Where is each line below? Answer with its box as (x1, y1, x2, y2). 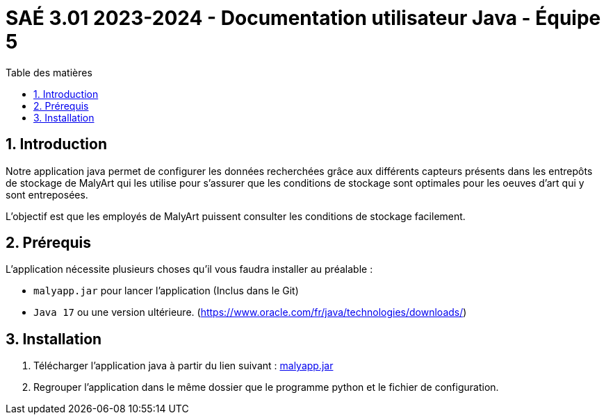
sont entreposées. (6, 188, 88, 201)
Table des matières (6, 66, 92, 78)
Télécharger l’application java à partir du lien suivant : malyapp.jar (33, 360, 334, 372)
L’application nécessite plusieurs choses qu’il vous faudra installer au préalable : (6, 263, 373, 276)
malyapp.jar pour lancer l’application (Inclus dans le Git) (33, 285, 299, 297)
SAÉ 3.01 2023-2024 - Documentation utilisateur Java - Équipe (6, 6, 601, 30)
